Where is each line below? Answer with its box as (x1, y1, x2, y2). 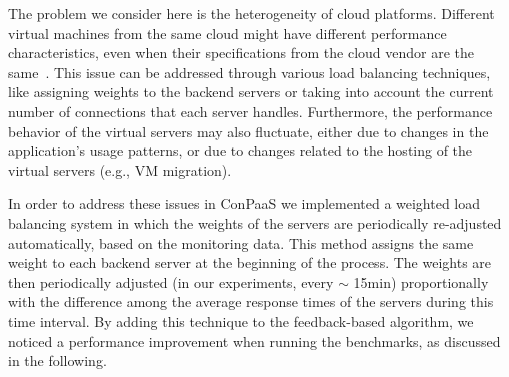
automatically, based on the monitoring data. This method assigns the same (8, 232, 474, 253)
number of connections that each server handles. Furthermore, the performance (8, 100, 493, 121)
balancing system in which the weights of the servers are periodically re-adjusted (8, 212, 502, 233)
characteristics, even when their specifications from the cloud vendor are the (8, 42, 475, 63)
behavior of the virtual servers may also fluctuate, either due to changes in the (8, 120, 489, 141)
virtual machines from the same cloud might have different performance (8, 22, 447, 43)
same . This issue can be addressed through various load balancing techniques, (8, 61, 491, 82)
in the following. (8, 350, 107, 371)
